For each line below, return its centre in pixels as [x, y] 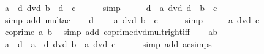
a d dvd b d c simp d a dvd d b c [111, 7]
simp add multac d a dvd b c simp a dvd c [132, 19]
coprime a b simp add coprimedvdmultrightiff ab [111, 32]
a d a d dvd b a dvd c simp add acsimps [108, 43]
